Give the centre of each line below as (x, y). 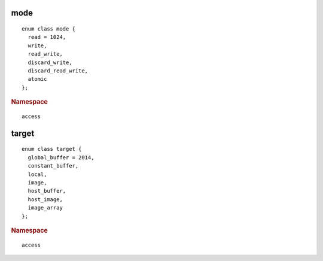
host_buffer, (47, 191)
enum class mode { (49, 29)
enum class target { (52, 149)
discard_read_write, (58, 71)
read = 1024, (47, 37)
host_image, (45, 199)
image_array (45, 208)
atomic (37, 79)
